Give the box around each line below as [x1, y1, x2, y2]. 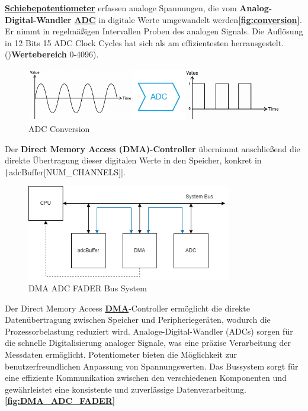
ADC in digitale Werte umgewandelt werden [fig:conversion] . [74, 13, 302, 25]
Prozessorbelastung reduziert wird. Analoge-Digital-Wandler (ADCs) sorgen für [5, 325, 293, 337]
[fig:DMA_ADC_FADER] [5, 394, 115, 407]
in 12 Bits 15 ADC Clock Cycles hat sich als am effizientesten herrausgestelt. [5, 36, 284, 49]
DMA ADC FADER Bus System [28, 282, 147, 294]
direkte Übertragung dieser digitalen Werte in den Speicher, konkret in [5, 154, 262, 166]
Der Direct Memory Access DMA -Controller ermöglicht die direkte [5, 301, 250, 314]
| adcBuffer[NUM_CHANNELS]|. [5, 165, 126, 178]
